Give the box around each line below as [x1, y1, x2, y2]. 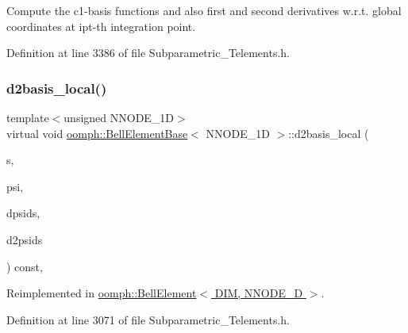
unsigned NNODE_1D [64, 109, 175, 125]
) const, [6, 258, 43, 274]
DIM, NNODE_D [214, 285, 303, 301]
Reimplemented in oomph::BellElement [6, 285, 197, 301]
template [6, 109, 49, 125]
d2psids [6, 231, 43, 247]
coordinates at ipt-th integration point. [6, 17, 196, 34]
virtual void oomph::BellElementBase [6, 124, 188, 141]
